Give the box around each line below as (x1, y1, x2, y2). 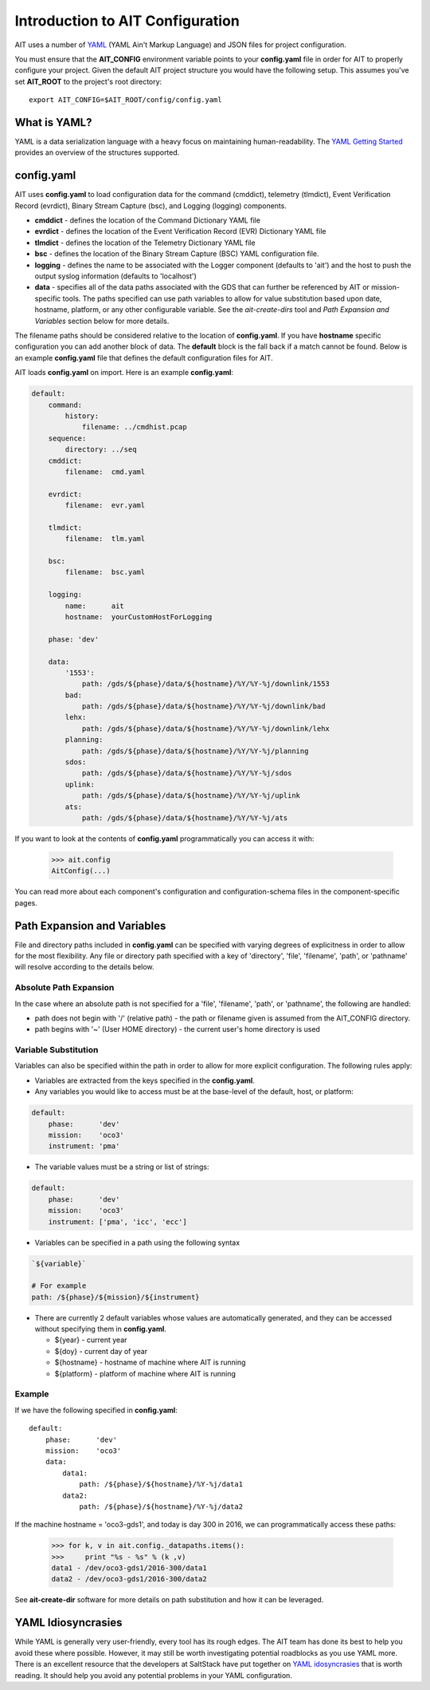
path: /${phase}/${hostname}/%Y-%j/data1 (79, 1480, 243, 1489)
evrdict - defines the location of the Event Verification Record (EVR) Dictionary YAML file (34, 227, 326, 236)
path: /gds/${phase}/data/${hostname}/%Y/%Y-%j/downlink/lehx (81, 724, 330, 733)
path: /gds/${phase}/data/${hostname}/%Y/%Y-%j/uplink (81, 791, 301, 800)
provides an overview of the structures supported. (14, 148, 180, 157)
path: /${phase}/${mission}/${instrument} (31, 1293, 200, 1301)
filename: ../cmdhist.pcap (81, 423, 187, 432)
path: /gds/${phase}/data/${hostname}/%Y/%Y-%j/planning (81, 746, 309, 756)
